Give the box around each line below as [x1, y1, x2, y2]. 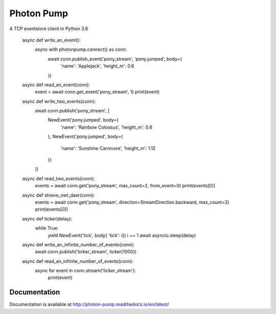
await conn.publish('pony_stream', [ [35, 108, 110, 114]
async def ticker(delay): [22, 215, 73, 222]
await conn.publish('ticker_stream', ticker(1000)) [35, 249, 137, 255]
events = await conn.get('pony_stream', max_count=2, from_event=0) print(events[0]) [35, 183, 216, 189]
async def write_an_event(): [22, 37, 81, 43]
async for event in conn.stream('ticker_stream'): [35, 268, 136, 274]
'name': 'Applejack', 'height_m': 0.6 [60, 63, 134, 69]
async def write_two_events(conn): [22, 98, 96, 104]
